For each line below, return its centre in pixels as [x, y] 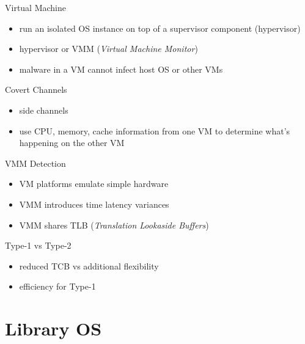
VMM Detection [35, 163]
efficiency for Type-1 [57, 286]
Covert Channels [36, 90]
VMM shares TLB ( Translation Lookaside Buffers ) [114, 225]
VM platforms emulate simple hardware [94, 184]
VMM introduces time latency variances [94, 204]
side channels [44, 110]
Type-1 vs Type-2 [38, 245]
